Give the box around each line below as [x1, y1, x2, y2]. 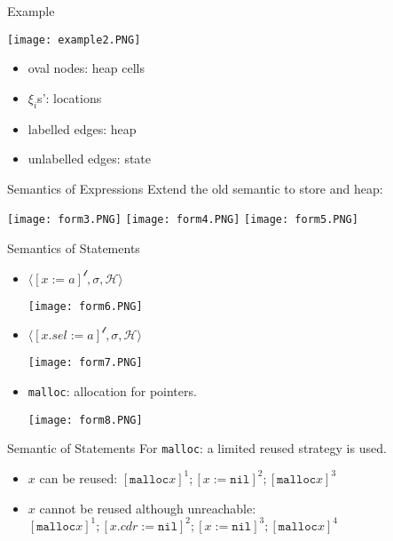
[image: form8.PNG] [28, 413, 143, 426]
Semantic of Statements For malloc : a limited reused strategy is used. [7, 439, 387, 457]
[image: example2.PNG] [7, 33, 141, 46]
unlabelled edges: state [28, 149, 152, 168]
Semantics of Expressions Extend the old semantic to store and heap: [7, 179, 383, 197]
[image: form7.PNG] [28, 356, 143, 370]
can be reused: [39, 468, 118, 487]
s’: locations [37, 88, 102, 107]
